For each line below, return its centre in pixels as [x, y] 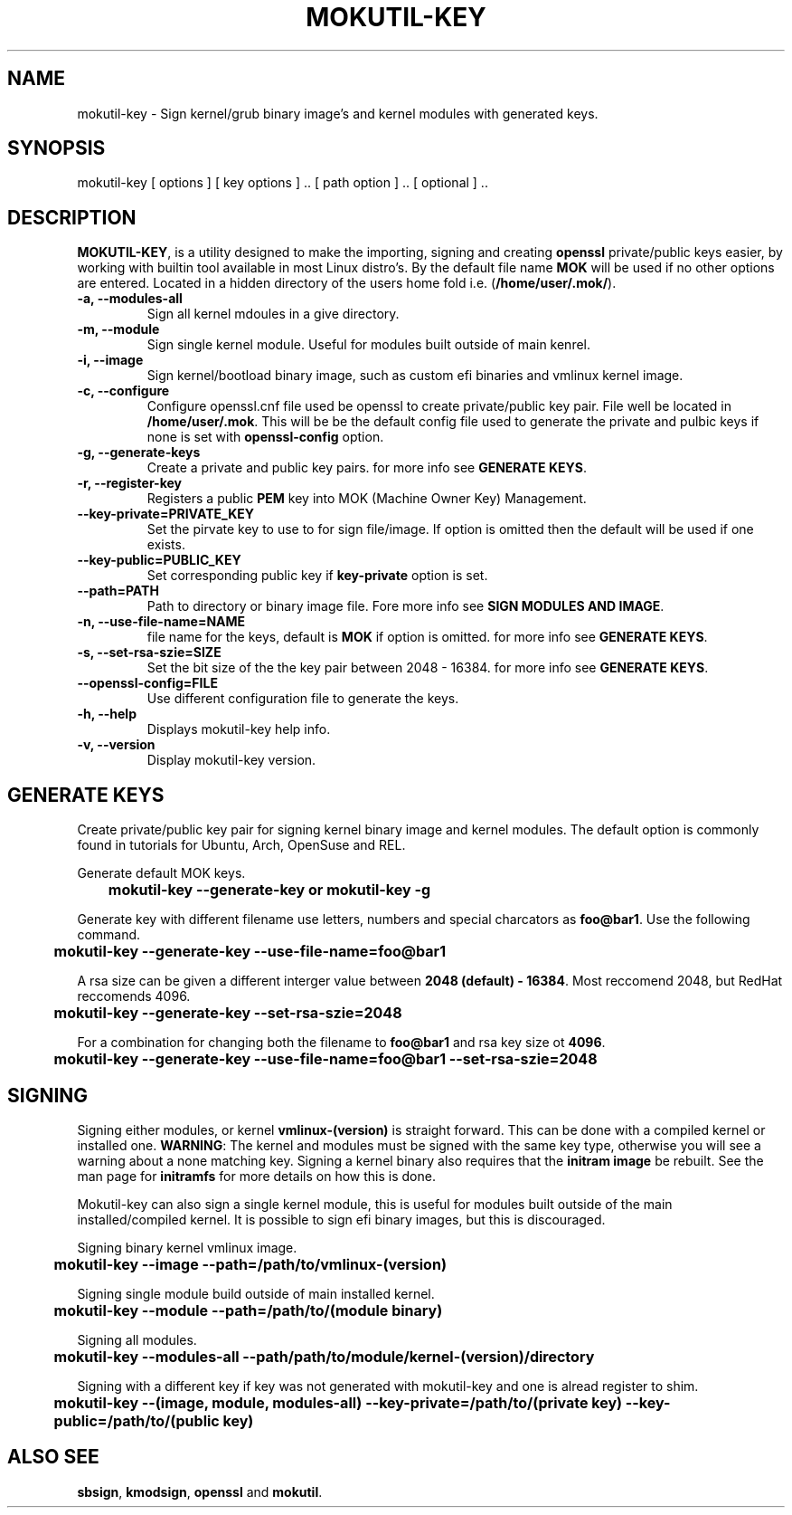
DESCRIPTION [72, 217]
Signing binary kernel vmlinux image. [187, 1247]
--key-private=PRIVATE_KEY [165, 514]
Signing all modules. [137, 1339]
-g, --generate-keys [139, 453]
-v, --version [116, 745]
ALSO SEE [53, 1457]
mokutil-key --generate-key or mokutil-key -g [269, 890]
